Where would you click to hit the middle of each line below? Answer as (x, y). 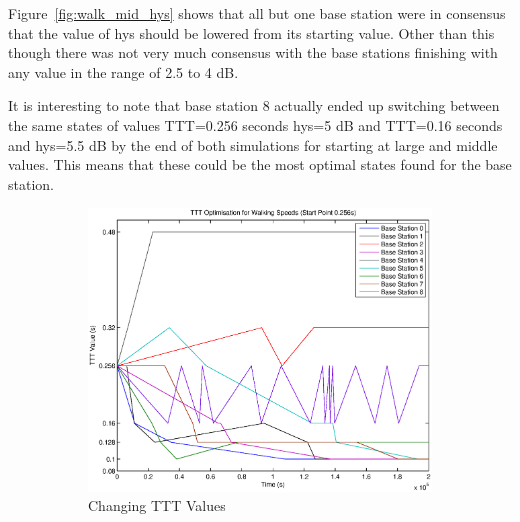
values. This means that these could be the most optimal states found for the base (260, 164)
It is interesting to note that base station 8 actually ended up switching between (254, 105)
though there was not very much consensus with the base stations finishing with (253, 52)
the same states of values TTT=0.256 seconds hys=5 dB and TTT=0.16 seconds (255, 124)
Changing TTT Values (157, 505)
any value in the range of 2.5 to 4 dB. (123, 71)
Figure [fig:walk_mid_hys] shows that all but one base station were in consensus (257, 13)
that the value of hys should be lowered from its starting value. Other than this (251, 32)
